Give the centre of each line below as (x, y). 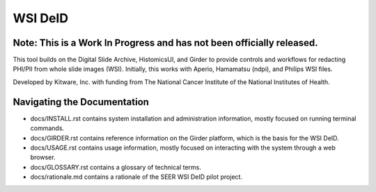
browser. (43, 157)
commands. (47, 128)
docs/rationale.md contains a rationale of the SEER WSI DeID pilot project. (136, 177)
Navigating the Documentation (81, 102)
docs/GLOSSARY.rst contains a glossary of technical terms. (116, 167)
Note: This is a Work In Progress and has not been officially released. (165, 43)
